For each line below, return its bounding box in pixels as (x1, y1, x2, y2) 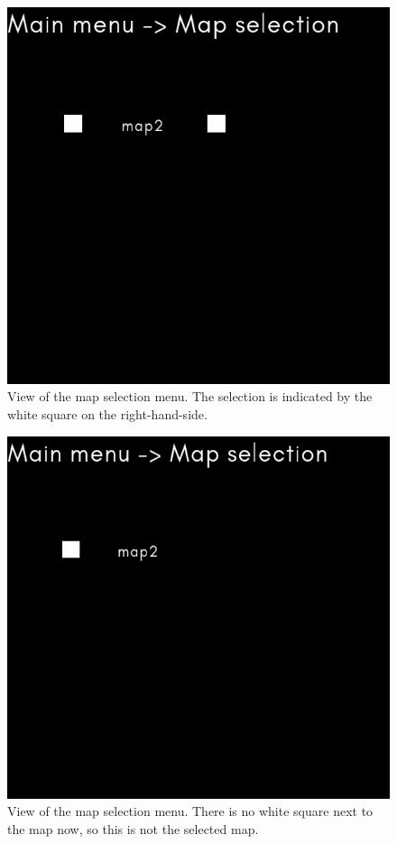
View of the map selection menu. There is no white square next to (7, 802, 374, 821)
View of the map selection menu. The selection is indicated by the (7, 387, 373, 406)
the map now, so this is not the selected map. (7, 819, 259, 838)
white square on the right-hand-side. (7, 405, 208, 423)
